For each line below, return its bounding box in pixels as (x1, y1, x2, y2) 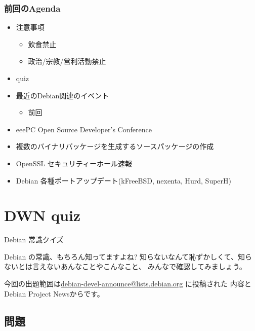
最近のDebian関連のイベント (16, 90, 109, 100)
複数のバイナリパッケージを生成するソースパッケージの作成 (16, 141, 214, 152)
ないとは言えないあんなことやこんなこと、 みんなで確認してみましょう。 (4, 261, 246, 272)
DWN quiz (4, 205, 81, 226)
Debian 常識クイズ (4, 234, 64, 245)
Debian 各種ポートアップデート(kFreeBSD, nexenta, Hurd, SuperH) (16, 175, 232, 186)
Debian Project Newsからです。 (4, 288, 104, 299)
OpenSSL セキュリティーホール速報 (16, 158, 133, 168)
